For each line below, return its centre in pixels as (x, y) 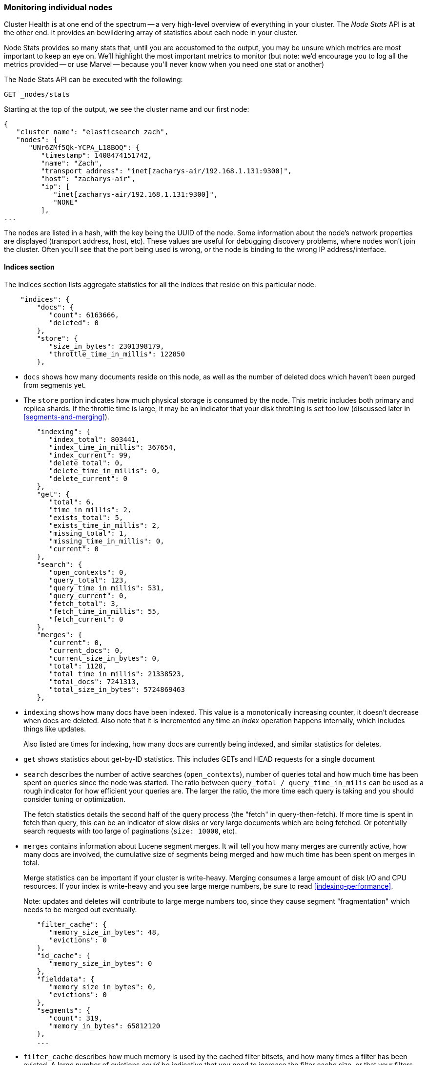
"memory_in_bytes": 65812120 (105, 1026)
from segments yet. (55, 385)
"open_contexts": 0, (88, 572)
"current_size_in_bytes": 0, (105, 658)
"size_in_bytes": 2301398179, (107, 346)
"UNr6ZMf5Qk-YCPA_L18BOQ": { (84, 148)
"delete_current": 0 (88, 478)
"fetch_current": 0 (86, 619)
